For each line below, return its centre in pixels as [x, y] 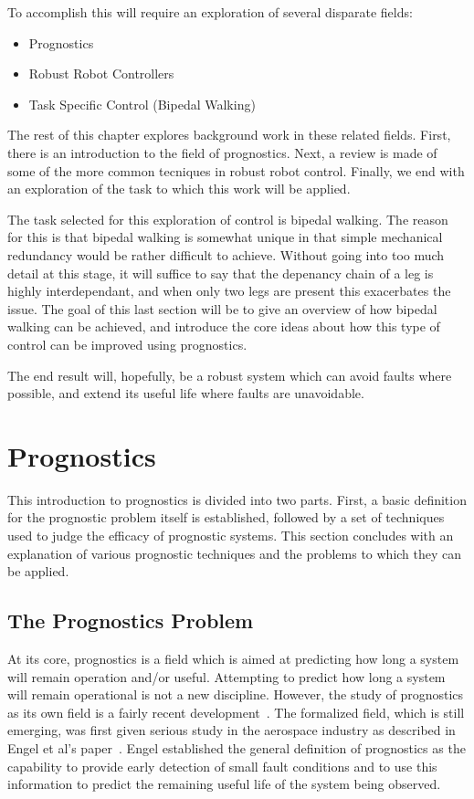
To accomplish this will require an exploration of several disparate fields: [210, 12]
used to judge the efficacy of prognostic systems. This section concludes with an [231, 535]
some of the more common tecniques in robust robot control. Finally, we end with [236, 170]
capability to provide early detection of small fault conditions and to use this [222, 766]
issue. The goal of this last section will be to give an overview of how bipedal [222, 308]
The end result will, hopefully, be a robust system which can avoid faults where [230, 375]
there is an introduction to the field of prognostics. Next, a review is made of [222, 152]
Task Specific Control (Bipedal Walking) [142, 104]
